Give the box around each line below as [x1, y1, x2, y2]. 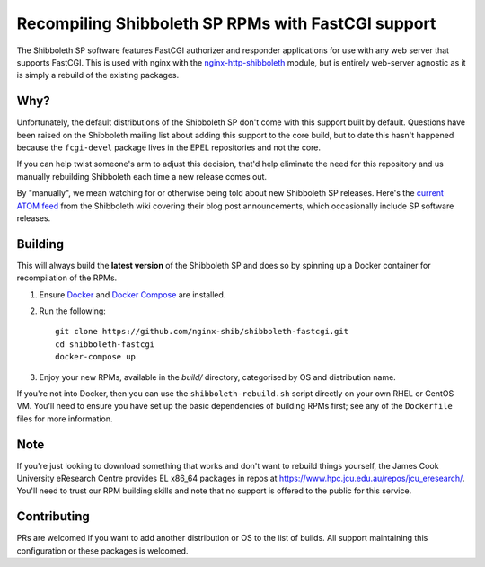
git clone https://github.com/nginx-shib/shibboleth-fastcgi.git [55, 326, 349, 337]
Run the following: [39, 306, 107, 316]
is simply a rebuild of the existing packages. [16, 70, 180, 81]
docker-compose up [55, 351, 137, 362]
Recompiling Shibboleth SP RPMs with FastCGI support [16, 13, 436, 33]
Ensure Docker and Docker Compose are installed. [39, 288, 226, 300]
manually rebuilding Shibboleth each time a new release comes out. [16, 171, 268, 182]
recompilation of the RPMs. [16, 272, 118, 283]
